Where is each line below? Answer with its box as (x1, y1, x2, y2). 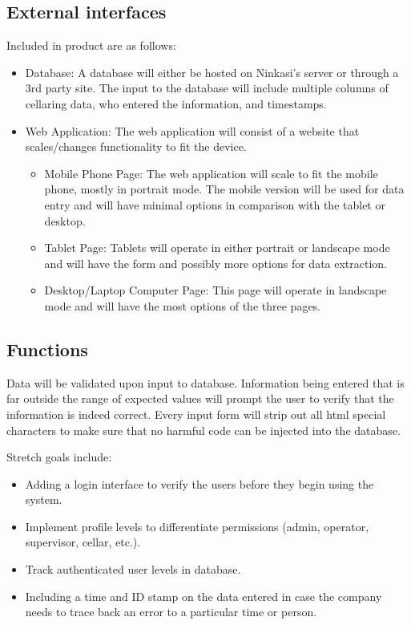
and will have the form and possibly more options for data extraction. (44, 254, 388, 271)
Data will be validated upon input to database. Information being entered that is (6, 374, 405, 391)
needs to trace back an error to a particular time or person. (25, 603, 317, 620)
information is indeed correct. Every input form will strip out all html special (6, 405, 386, 422)
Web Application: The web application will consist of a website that (25, 122, 360, 139)
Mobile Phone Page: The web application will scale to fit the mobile (44, 164, 378, 181)
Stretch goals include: (6, 448, 112, 465)
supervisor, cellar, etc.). (25, 534, 141, 550)
